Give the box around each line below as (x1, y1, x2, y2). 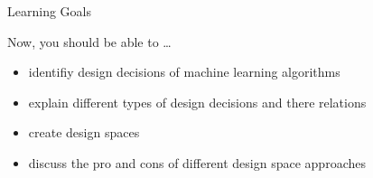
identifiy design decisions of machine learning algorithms (28, 62, 340, 81)
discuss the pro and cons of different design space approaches (28, 153, 366, 172)
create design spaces (28, 123, 140, 142)
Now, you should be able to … (7, 32, 172, 51)
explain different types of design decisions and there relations (28, 92, 367, 111)
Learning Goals (7, 2, 91, 20)
